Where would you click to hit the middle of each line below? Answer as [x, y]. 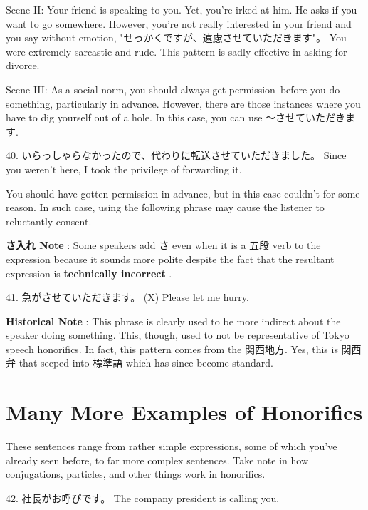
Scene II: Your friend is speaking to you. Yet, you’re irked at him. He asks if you [182, 9]
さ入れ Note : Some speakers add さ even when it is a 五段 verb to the [163, 245]
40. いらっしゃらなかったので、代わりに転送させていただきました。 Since [176, 155]
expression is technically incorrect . [89, 273]
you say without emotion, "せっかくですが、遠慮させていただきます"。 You [176, 37]
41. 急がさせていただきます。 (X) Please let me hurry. [127, 297]
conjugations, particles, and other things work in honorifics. [136, 474]
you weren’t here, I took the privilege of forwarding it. [124, 169]
